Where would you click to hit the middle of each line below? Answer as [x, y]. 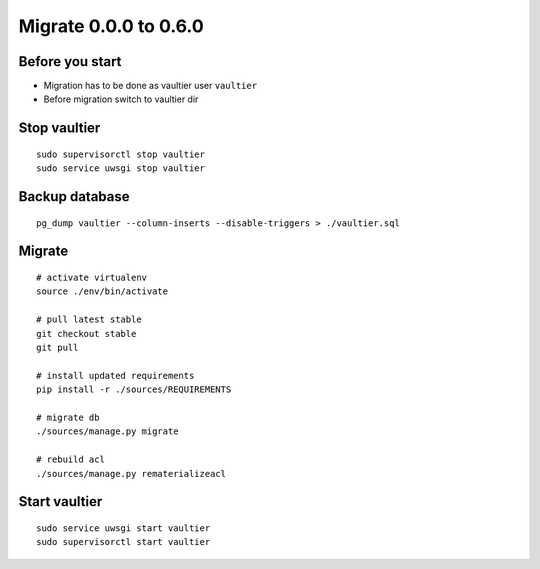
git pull [57, 348]
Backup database [74, 196]
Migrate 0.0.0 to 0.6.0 [111, 26]
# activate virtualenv [92, 278]
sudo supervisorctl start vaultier [123, 542]
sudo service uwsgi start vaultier [123, 528]
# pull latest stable [89, 319]
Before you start [70, 61]
